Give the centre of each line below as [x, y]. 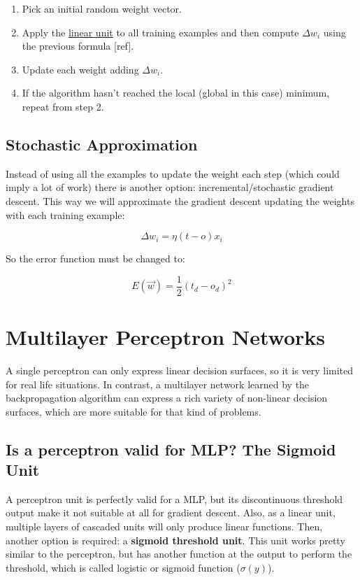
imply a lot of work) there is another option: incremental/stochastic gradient [170, 187]
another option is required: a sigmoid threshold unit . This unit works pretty [175, 540]
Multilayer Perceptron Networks [166, 336]
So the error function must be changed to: [95, 259]
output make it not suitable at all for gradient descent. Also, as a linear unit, [171, 512]
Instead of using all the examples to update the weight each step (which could [173, 173]
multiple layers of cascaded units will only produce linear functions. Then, [164, 526]
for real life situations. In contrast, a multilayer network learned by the [158, 384]
